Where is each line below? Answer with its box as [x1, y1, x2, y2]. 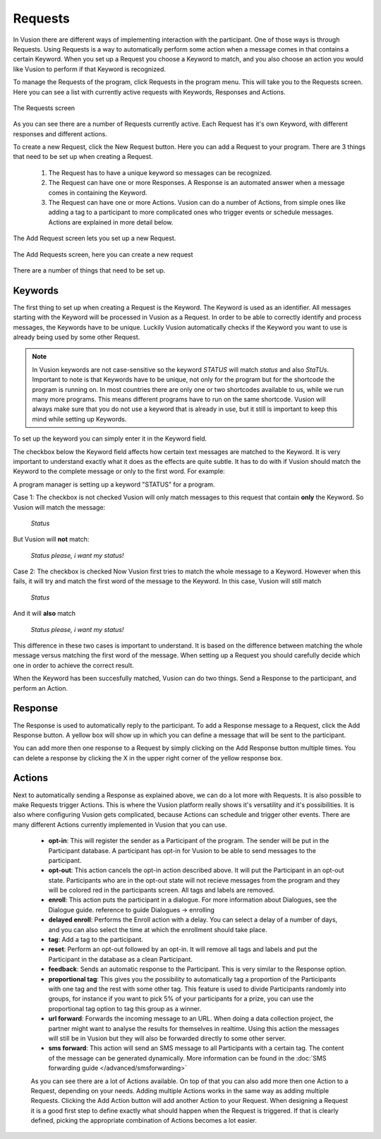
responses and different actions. [13, 129, 107, 138]
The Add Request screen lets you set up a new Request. [13, 234, 176, 243]
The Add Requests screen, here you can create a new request [13, 250, 193, 258]
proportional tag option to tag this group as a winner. [48, 1004, 202, 1013]
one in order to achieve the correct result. [13, 661, 134, 669]
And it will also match [13, 609, 76, 618]
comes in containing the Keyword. [48, 188, 147, 197]
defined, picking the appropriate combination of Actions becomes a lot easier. [30, 1116, 258, 1125]
